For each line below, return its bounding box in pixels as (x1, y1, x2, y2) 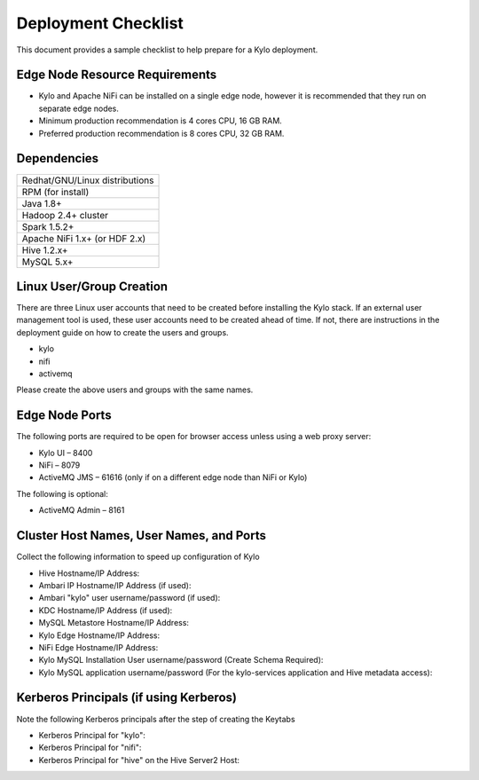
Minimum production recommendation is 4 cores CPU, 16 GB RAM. (38, 115, 283, 126)
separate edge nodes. (38, 103, 120, 114)
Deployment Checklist (16, 13, 184, 33)
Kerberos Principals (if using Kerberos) (16, 690, 237, 705)
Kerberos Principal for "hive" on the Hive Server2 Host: (38, 754, 239, 765)
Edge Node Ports (16, 408, 112, 423)
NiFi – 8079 (38, 460, 81, 470)
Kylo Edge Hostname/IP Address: (38, 630, 161, 641)
